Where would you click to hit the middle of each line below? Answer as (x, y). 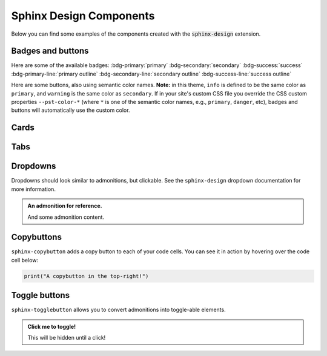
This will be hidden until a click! (67, 338)
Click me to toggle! (52, 326)
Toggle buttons (40, 295)
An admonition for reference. (65, 206)
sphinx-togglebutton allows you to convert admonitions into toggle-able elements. (119, 310)
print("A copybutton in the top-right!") (86, 276)
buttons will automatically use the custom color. (71, 110)
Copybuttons (36, 237)
